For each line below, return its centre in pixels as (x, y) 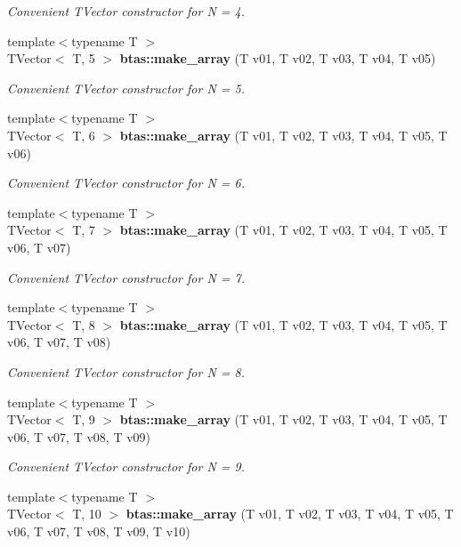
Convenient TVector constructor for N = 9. (126, 467)
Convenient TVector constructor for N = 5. (126, 88)
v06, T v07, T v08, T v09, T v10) (99, 531)
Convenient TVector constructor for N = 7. (126, 277)
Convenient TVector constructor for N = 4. (126, 11)
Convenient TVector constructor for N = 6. (126, 183)
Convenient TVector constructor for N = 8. (126, 371)
